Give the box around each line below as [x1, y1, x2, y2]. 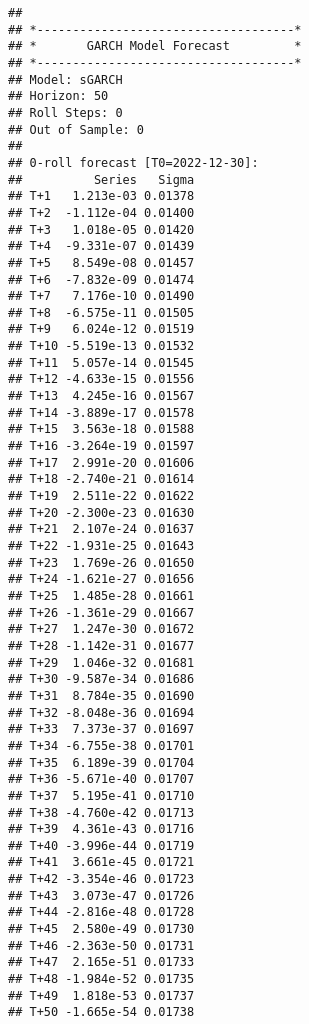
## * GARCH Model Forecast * [8, 39, 302, 54]
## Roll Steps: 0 [8, 105, 123, 120]
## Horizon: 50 [8, 89, 109, 104]
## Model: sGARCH [8, 72, 123, 87]
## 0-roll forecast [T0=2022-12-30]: [8, 155, 259, 170]
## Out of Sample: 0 [8, 122, 145, 137]
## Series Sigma [8, 172, 195, 187]
